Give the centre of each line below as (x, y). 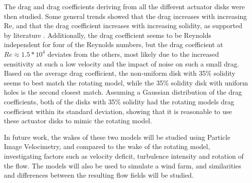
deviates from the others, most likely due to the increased (133, 54)
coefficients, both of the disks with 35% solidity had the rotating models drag (119, 101)
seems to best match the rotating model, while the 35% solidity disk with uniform (126, 82)
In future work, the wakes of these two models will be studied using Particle (117, 137)
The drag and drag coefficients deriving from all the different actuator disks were (125, 6)
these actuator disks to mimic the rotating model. (78, 121)
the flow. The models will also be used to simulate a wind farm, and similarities (123, 165)
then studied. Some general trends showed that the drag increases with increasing (126, 16)
